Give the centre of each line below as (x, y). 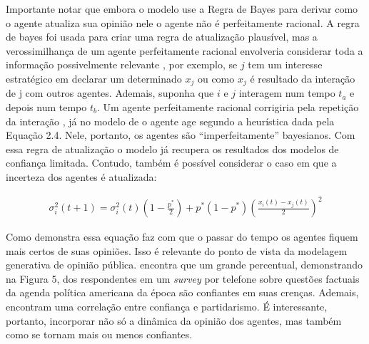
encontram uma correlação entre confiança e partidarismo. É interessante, (167, 307)
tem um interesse (285, 64)
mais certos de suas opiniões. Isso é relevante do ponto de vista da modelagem (177, 250)
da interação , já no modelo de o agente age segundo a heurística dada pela (170, 121)
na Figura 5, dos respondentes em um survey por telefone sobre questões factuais (183, 278)
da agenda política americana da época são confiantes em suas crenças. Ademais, (182, 292)
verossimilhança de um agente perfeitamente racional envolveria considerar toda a (184, 50)
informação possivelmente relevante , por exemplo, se (122, 64)
